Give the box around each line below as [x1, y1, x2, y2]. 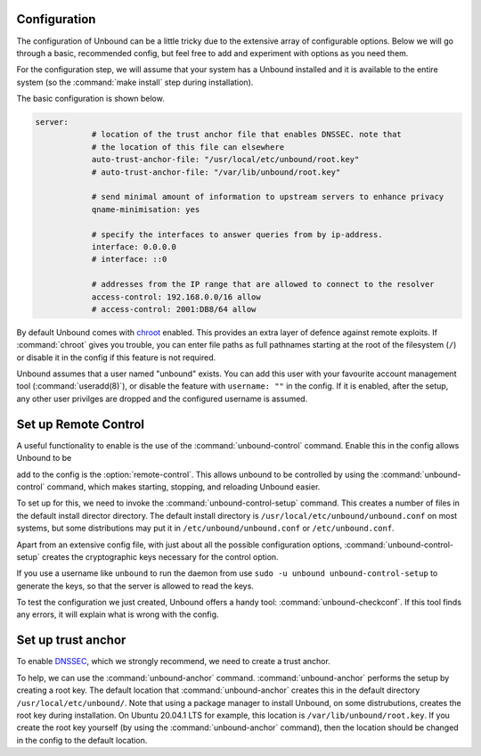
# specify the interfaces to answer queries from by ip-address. [91, 229, 383, 240]
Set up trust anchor [16, 633, 126, 648]
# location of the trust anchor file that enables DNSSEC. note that [91, 129, 403, 140]
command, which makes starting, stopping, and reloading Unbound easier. [46, 481, 321, 492]
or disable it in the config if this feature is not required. [16, 352, 216, 363]
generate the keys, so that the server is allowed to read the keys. [16, 580, 254, 591]
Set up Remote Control [16, 416, 145, 431]
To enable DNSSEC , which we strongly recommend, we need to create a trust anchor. [16, 656, 331, 667]
